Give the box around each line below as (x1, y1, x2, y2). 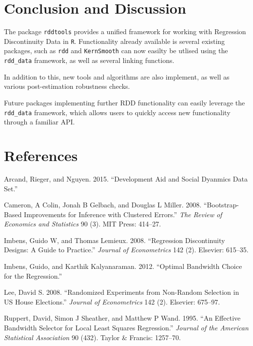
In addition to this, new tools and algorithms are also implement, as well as (4, 71, 230, 81)
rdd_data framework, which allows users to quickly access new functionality (4, 107, 231, 117)
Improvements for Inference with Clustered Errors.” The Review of (24, 209, 222, 219)
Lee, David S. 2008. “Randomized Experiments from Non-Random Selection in (4, 287, 239, 297)
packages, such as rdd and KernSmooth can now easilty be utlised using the (4, 45, 228, 56)
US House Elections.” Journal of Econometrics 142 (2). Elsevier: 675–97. (4, 296, 220, 306)
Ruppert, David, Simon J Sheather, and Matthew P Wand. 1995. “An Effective (4, 313, 241, 323)
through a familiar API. (4, 117, 75, 127)
